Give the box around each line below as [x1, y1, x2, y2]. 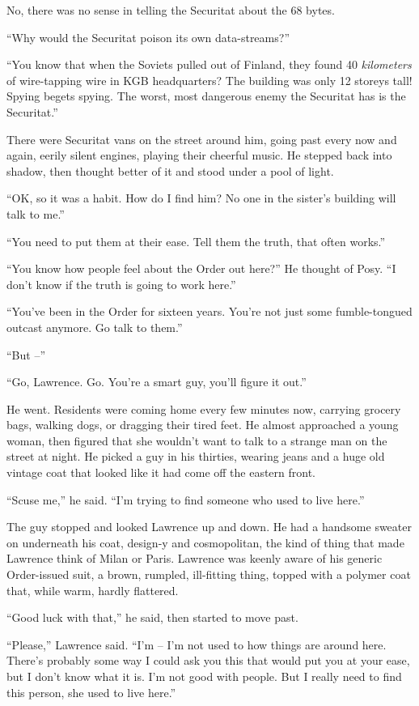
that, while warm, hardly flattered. [6, 581, 179, 598]
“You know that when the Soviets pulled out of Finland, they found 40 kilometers [6, 56, 412, 73]
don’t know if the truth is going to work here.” [6, 275, 236, 292]
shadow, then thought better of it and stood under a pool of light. [6, 162, 334, 179]
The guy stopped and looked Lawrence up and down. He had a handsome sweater [6, 518, 412, 535]
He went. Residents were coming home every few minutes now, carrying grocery [6, 400, 401, 417]
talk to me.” [6, 205, 65, 222]
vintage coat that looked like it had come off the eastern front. [6, 464, 316, 481]
